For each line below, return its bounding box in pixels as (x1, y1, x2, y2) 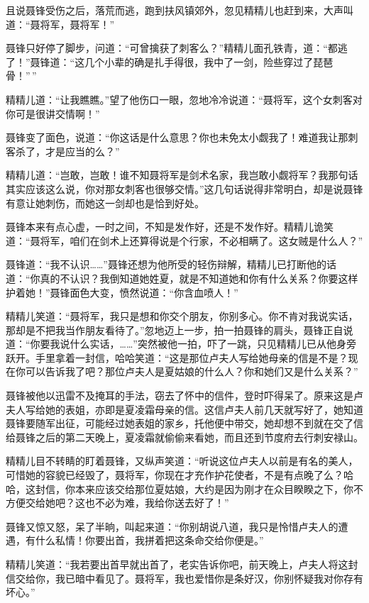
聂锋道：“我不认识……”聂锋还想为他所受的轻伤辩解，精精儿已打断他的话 (6, 257, 336, 272)
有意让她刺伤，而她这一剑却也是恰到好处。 (6, 195, 204, 210)
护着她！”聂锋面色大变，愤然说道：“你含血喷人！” (6, 284, 238, 299)
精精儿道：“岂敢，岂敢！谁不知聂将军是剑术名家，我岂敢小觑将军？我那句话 (6, 167, 358, 182)
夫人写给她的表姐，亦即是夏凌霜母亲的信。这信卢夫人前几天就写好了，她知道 (6, 402, 363, 416)
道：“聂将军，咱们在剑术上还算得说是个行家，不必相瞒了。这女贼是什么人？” (6, 233, 363, 248)
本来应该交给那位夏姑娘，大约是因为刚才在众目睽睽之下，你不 (75, 481, 363, 496)
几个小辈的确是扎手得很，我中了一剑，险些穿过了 (84, 54, 314, 69)
